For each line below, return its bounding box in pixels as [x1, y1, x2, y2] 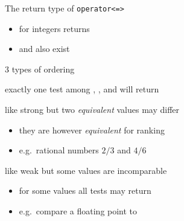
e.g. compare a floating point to [19, 205, 138, 217]
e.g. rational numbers [19, 144, 99, 156]
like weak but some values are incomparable [5, 164, 167, 176]
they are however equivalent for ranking [19, 123, 165, 136]
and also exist [19, 42, 70, 55]
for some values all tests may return [19, 184, 151, 197]
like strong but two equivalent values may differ [5, 103, 180, 116]
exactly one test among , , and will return [5, 83, 159, 95]
